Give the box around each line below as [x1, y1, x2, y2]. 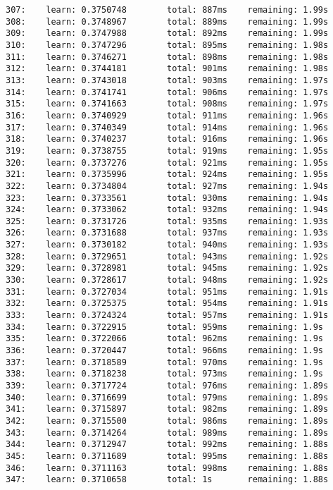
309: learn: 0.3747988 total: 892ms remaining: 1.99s [6, 28, 329, 39]
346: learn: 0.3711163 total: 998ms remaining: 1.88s [6, 463, 329, 473]
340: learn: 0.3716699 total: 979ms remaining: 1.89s [6, 392, 329, 403]
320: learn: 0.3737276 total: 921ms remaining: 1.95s [6, 157, 329, 168]
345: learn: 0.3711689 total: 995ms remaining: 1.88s [6, 451, 329, 461]
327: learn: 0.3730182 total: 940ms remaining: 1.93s [6, 240, 329, 250]
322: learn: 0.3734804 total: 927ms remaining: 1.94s [6, 180, 329, 191]
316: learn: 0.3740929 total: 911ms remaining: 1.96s [6, 110, 329, 121]
